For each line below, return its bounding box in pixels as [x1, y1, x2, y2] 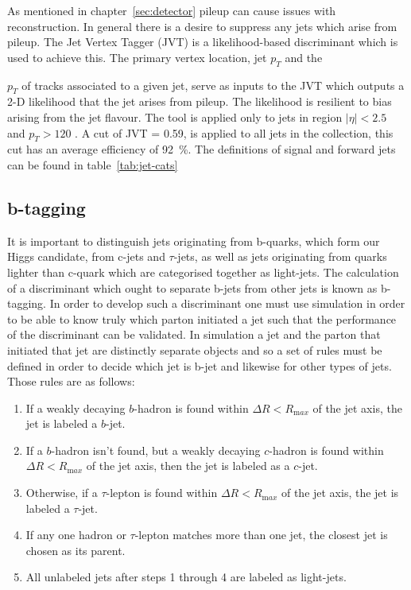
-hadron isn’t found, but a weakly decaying [51, 441, 261, 458]
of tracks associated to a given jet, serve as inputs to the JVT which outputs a [21, 76, 405, 93]
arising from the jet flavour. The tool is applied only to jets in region [7, 108, 343, 125]
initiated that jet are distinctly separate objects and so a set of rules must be [7, 341, 382, 358]
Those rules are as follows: [7, 373, 135, 390]
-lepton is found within [106, 484, 218, 501]
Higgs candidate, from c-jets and [7, 248, 165, 265]
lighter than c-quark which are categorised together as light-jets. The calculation [7, 263, 399, 280]
